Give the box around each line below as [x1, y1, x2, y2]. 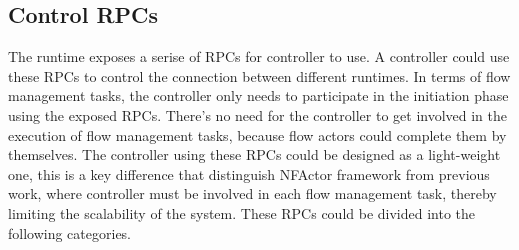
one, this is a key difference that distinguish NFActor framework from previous [8, 163, 490, 184]
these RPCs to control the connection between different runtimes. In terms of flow [8, 65, 511, 86]
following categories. [8, 222, 132, 243]
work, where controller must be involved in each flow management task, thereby [8, 183, 497, 204]
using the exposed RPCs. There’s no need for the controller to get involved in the [8, 104, 507, 125]
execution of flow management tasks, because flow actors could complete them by [8, 124, 507, 145]
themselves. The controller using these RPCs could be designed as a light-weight [8, 144, 501, 165]
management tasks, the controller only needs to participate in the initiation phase [8, 85, 509, 106]
